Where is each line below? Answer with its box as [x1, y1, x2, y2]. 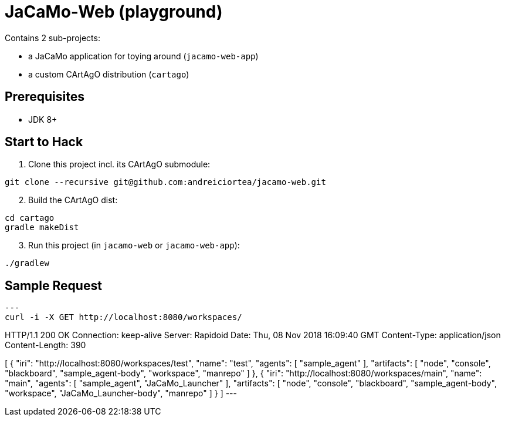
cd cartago [5, 213, 55, 223]
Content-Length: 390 [5, 340, 86, 351]
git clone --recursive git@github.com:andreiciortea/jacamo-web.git [5, 177, 326, 187]
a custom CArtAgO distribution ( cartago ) [28, 69, 189, 79]
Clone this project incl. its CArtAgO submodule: [28, 159, 211, 170]
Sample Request [5, 278, 102, 293]
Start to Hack [5, 134, 83, 150]
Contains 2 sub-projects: [5, 32, 100, 43]
